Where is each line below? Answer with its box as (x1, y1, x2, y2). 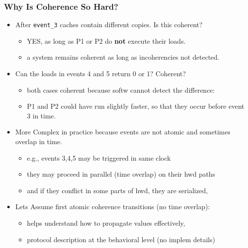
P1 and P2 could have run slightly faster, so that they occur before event (27, 101, 245, 111)
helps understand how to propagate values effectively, (27, 218, 185, 228)
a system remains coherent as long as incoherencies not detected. (27, 52, 219, 62)
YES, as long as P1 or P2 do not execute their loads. (27, 35, 186, 46)
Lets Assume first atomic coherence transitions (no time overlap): (15, 201, 210, 212)
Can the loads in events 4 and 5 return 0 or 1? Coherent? (15, 68, 186, 79)
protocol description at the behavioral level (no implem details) (27, 234, 215, 244)
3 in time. (27, 110, 56, 120)
